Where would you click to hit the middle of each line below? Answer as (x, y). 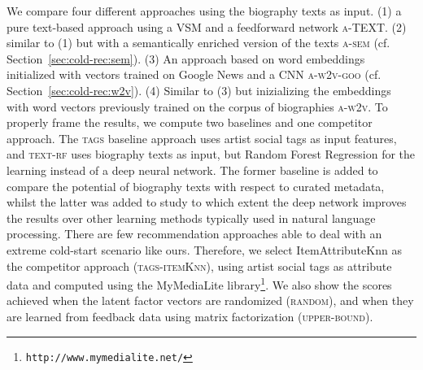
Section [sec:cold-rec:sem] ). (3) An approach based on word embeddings (186, 58)
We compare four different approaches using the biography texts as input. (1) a (204, 11)
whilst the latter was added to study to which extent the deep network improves (207, 202)
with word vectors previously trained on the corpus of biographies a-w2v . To (197, 106)
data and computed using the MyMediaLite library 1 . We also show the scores (199, 283)
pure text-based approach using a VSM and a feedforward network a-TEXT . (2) (207, 26)
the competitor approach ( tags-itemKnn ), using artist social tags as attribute (199, 266)
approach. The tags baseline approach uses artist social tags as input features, (202, 138)
